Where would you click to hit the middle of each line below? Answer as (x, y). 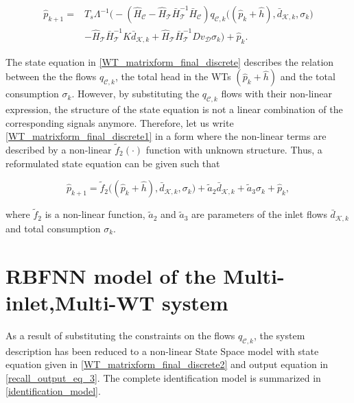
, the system (279, 335)
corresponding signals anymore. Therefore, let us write (120, 122)
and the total (308, 76)
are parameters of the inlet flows (259, 214)
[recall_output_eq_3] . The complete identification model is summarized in (163, 377)
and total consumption (53, 228)
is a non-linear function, (95, 214)
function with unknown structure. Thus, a (234, 149)
